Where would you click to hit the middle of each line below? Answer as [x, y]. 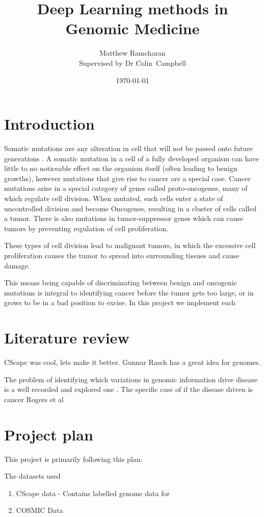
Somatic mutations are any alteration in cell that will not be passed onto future [129, 148]
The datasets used [32, 476]
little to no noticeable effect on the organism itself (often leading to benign [121, 168]
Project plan [49, 434]
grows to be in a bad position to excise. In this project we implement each [120, 302]
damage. [17, 265]
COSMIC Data [39, 510]
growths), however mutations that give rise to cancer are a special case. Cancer [127, 178]
